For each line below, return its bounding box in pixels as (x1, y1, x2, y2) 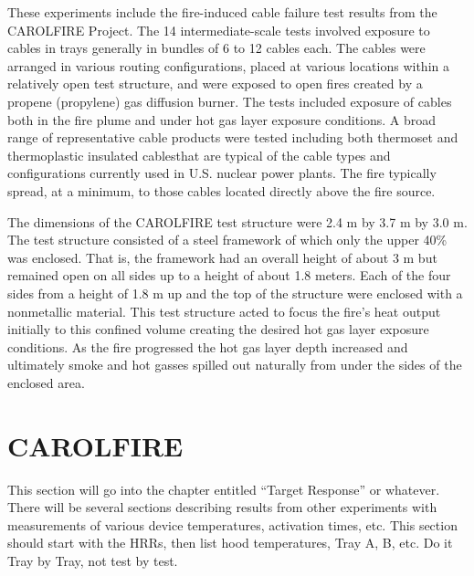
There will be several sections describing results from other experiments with (7, 497, 437, 517)
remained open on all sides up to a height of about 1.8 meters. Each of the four (7, 266, 451, 285)
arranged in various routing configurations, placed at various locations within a (7, 56, 449, 75)
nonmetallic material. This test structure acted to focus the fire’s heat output (7, 301, 441, 320)
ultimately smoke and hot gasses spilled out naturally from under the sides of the (7, 355, 462, 374)
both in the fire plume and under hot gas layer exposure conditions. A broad (7, 110, 437, 129)
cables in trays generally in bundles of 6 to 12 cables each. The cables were (7, 38, 426, 58)
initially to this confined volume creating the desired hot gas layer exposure (7, 319, 429, 339)
